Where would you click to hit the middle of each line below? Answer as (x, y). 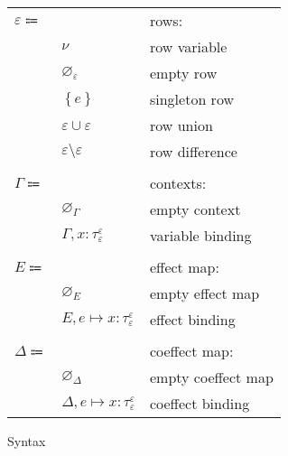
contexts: (178, 183)
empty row (183, 73)
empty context (195, 209)
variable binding (200, 235)
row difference (193, 151)
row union (181, 125)
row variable (188, 47)
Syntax (27, 441)
